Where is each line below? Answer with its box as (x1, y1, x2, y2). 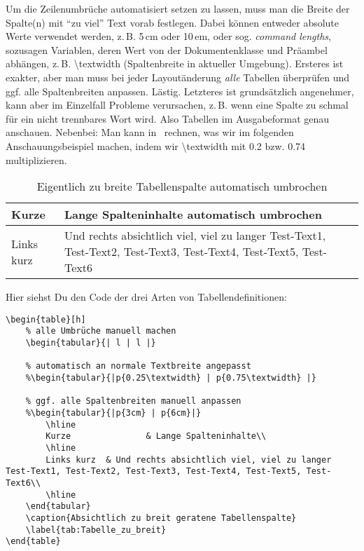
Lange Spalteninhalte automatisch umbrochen (64, 206, 322, 223)
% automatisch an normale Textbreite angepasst (25, 361, 251, 372)
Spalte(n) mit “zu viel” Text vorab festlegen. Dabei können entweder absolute (6, 15, 339, 29)
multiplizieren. (6, 152, 67, 167)
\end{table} (6, 536, 61, 547)
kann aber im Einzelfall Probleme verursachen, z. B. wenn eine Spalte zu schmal (6, 97, 349, 112)
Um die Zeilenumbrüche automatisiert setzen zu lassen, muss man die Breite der (6, 1, 350, 15)
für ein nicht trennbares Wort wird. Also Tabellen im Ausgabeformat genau (6, 111, 330, 125)
